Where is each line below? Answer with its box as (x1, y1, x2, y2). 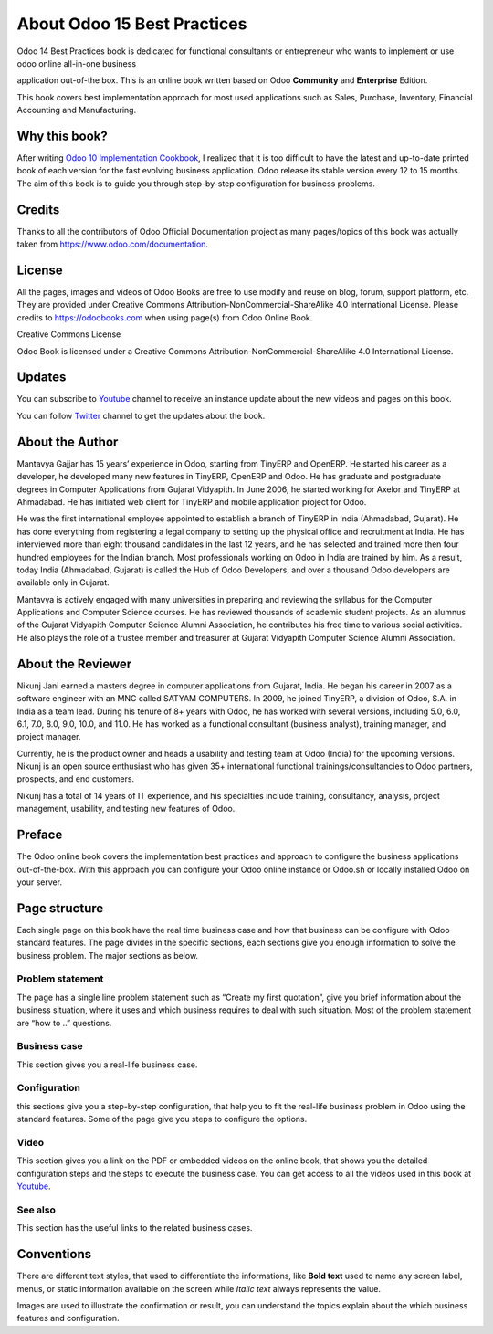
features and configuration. (16, 1313, 120, 1324)
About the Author (16, 434, 119, 449)
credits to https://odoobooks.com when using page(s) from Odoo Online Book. (16, 311, 313, 323)
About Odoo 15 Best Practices (16, 14, 247, 34)
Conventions (16, 1246, 92, 1262)
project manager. (16, 731, 81, 742)
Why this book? (16, 128, 109, 143)
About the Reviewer (16, 656, 132, 671)
